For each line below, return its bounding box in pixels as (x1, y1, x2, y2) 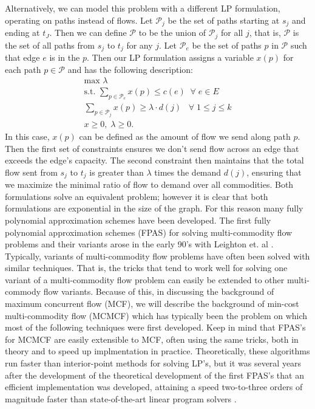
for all (220, 26, 243, 39)
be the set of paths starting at (168, 13, 280, 26)
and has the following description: (67, 63, 193, 75)
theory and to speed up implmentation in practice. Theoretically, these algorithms (5, 345, 310, 357)
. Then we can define (49, 26, 127, 39)
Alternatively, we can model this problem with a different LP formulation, (5, 2, 280, 14)
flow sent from (5, 165, 58, 178)
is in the (49, 50, 80, 63)
